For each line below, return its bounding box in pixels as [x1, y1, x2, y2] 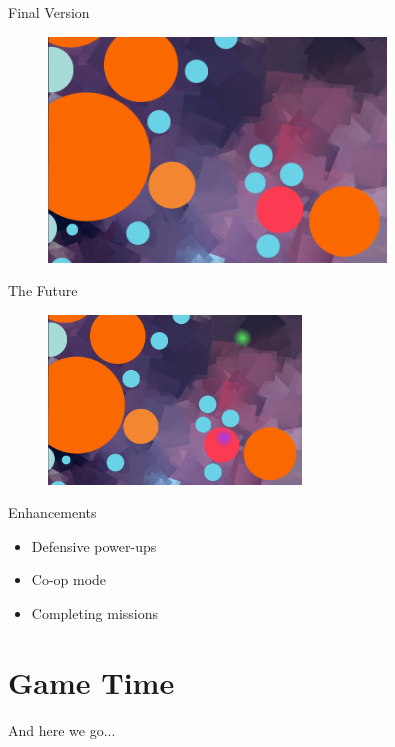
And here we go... [8, 719, 116, 740]
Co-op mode [31, 569, 107, 590]
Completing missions [31, 602, 159, 623]
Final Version [8, 2, 90, 22]
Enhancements [8, 502, 97, 523]
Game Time [8, 661, 175, 702]
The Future [8, 280, 78, 301]
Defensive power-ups [31, 535, 157, 556]
